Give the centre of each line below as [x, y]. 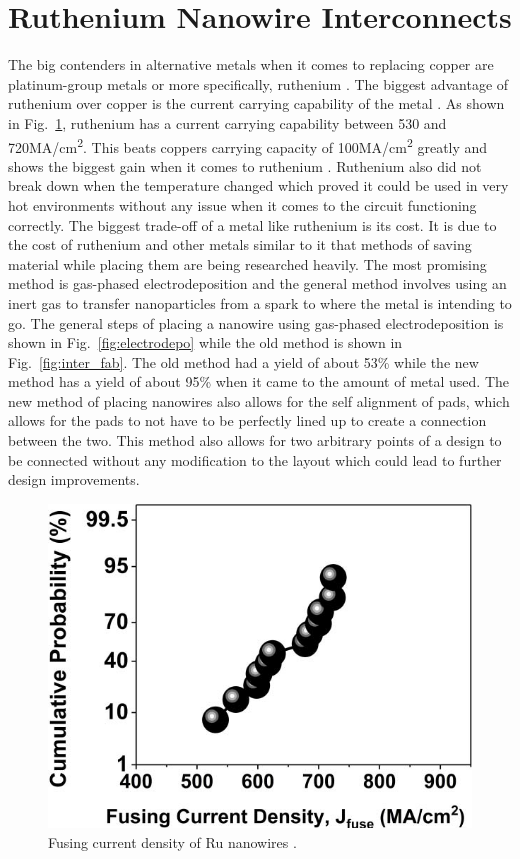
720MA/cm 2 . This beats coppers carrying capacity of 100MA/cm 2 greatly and [248, 145]
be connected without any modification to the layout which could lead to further [255, 459]
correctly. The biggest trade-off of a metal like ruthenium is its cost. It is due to [252, 224]
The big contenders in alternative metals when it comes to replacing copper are [251, 64]
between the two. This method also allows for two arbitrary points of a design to [255, 440]
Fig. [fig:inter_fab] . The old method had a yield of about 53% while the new [243, 361]
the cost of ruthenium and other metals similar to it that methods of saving [240, 244]
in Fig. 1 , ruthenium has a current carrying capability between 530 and [227, 122]
